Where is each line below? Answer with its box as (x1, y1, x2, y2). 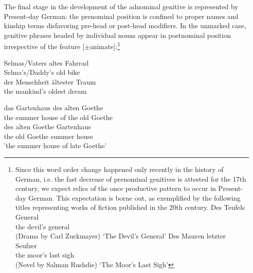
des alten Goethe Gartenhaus (4, 121, 91, 132)
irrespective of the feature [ (4, 41, 85, 51)
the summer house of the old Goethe (4, 112, 113, 122)
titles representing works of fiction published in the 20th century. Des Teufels (15, 202, 245, 212)
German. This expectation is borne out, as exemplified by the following (28, 192, 241, 203)
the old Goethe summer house (4, 131, 93, 141)
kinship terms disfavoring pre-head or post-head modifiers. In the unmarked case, (4, 20, 246, 31)
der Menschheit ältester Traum (4, 76, 96, 86)
